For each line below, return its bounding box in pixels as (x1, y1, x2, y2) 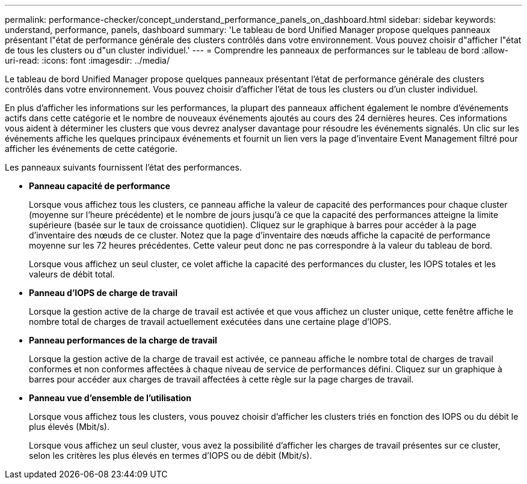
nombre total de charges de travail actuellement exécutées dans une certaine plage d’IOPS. (29, 316, 392, 327)
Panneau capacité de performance (29, 181, 170, 191)
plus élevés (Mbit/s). (29, 422, 109, 432)
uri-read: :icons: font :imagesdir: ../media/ (5, 55, 170, 65)
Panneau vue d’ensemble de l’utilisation (29, 393, 191, 403)
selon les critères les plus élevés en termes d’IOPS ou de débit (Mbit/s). (29, 450, 312, 461)
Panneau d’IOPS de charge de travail (29, 288, 177, 298)
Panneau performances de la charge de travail (29, 335, 217, 345)
